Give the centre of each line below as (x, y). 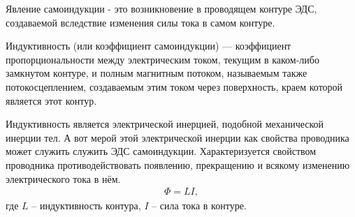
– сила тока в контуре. (199, 205)
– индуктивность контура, (86, 205)
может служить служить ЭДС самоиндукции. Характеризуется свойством (161, 151)
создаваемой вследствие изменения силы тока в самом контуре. (140, 22)
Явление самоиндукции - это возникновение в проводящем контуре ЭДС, (161, 8)
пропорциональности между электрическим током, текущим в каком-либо (162, 59)
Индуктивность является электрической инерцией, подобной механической (165, 124)
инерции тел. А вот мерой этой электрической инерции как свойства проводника (177, 137)
